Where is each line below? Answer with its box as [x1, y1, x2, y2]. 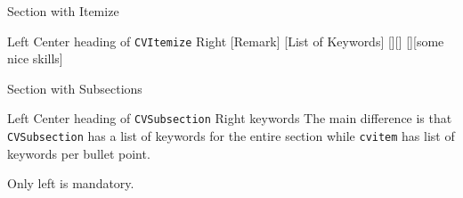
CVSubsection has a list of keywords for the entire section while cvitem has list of [7, 127, 455, 145]
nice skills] [7, 49, 63, 68]
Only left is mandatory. [7, 174, 134, 193]
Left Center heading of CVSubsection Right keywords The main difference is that [7, 109, 452, 128]
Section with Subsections [7, 78, 142, 97]
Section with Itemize [7, 2, 119, 20]
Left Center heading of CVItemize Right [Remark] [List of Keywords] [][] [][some [7, 31, 444, 50]
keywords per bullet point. [7, 144, 150, 162]
